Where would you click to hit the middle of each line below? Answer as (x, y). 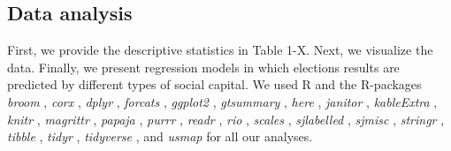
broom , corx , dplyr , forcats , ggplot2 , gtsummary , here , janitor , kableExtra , (222, 101)
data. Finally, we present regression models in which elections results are (203, 67)
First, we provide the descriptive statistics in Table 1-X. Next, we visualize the (220, 50)
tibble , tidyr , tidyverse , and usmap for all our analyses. (160, 136)
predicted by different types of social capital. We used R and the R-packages (214, 84)
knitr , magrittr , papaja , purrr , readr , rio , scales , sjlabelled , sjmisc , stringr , (226, 119)
